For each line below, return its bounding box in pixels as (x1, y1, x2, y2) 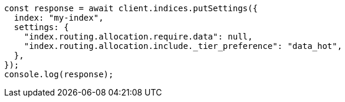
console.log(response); (4, 70, 114, 79)
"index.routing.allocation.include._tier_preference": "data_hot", (24, 41, 343, 51)
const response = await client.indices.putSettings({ (4, 4, 258, 13)
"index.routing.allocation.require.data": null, (24, 32, 253, 41)
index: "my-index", (14, 13, 104, 22)
